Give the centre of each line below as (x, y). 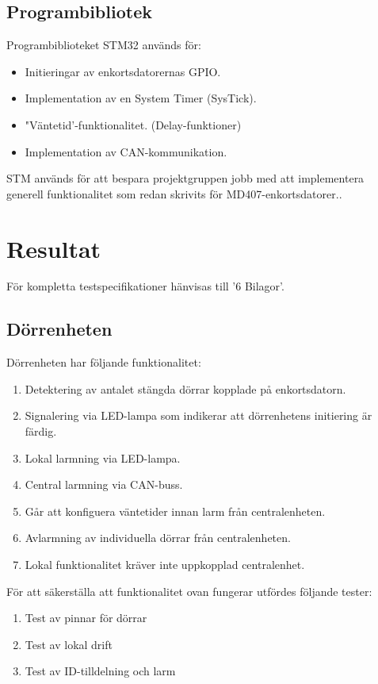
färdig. (41, 431)
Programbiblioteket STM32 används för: (104, 45)
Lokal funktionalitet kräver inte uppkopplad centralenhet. (165, 565)
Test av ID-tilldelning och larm (100, 671)
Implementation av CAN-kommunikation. (126, 151)
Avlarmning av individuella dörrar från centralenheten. (158, 538)
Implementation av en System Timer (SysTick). (141, 98)
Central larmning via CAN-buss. (104, 484)
